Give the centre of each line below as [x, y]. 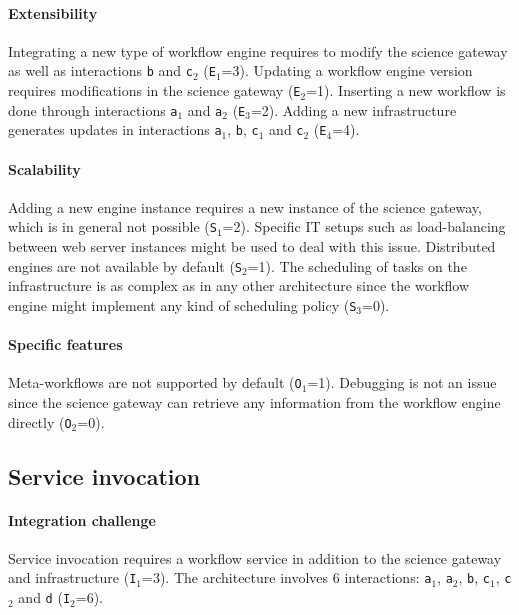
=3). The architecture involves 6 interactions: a [287, 577]
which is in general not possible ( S [112, 226]
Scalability [44, 168]
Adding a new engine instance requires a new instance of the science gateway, [245, 206]
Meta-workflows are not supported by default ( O [155, 382]
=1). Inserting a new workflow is [406, 90]
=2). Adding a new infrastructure [353, 109]
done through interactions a [93, 109]
